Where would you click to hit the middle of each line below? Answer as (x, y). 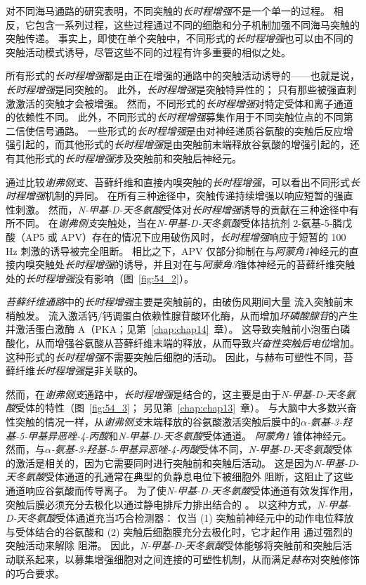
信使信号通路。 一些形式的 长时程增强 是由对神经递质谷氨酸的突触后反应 (179, 130)
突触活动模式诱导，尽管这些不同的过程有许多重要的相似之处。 (148, 52)
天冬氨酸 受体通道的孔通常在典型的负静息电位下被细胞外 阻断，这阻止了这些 (179, 476)
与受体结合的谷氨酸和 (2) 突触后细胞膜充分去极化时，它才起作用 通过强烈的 (179, 531)
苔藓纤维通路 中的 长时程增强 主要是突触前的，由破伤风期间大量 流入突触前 (175, 302)
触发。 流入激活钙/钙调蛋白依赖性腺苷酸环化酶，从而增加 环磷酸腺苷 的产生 (187, 315)
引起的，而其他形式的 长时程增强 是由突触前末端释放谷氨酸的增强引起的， (182, 144)
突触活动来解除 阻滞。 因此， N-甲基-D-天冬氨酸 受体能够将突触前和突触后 (174, 545)
